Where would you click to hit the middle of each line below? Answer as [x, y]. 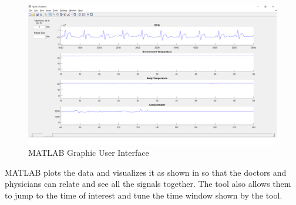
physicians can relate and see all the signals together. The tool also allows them [148, 184]
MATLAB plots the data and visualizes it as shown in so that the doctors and [146, 172]
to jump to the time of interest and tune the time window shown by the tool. [144, 195]
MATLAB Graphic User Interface [89, 153]
